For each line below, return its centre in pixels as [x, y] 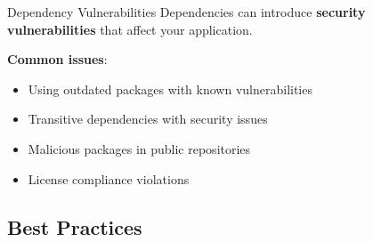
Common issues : [57, 59]
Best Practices [75, 226]
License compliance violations [109, 178]
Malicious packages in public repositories [139, 148]
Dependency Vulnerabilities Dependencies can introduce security [186, 12]
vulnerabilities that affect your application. [130, 29]
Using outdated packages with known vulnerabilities [170, 89]
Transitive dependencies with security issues [148, 119]
